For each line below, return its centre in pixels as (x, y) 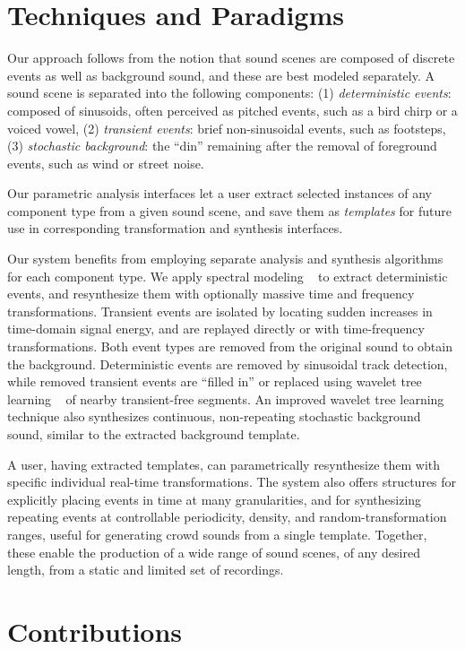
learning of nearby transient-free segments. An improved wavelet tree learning (226, 398)
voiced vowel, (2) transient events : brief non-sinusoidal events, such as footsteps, (227, 128)
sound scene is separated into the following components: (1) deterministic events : (229, 93)
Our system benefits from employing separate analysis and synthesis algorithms (225, 259)
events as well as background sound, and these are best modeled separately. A (221, 75)
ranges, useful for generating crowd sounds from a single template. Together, (217, 534)
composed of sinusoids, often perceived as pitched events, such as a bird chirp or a (232, 110)
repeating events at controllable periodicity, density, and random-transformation (227, 517)
